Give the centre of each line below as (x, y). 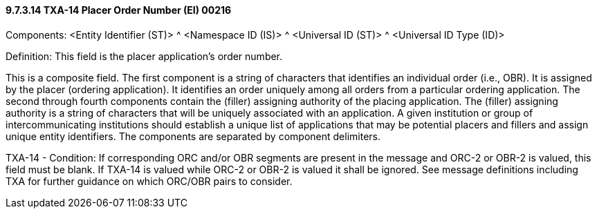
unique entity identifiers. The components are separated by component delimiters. (193, 136)
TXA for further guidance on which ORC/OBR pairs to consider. (149, 181)
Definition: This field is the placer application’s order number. (144, 56)
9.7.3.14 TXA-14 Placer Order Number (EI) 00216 (119, 10)
